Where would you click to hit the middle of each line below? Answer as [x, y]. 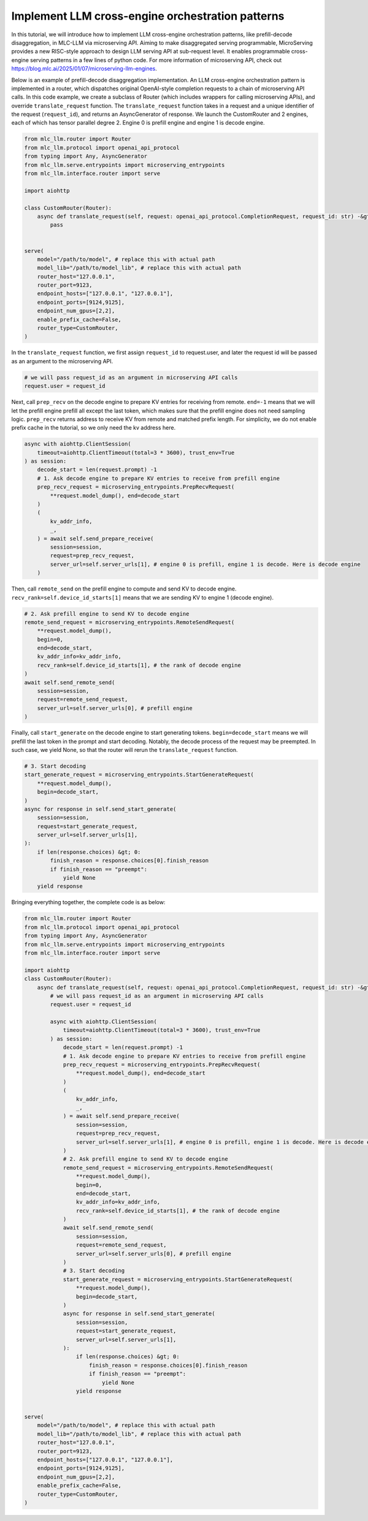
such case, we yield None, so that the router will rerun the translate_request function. [125, 749]
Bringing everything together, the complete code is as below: [88, 902]
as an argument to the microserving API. [62, 361]
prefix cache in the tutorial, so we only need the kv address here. [94, 428]
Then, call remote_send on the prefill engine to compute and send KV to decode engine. [124, 589]
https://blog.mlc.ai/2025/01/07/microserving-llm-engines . [84, 69]
